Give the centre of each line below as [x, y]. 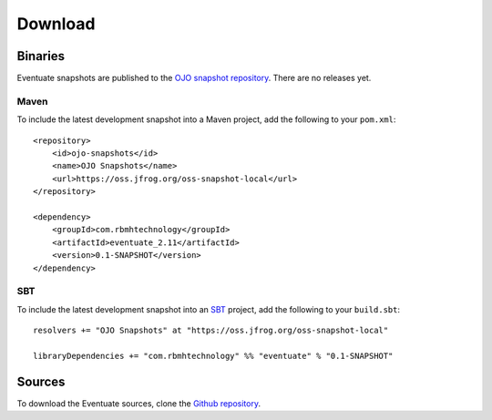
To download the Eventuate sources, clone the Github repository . [139, 403]
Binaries [41, 56]
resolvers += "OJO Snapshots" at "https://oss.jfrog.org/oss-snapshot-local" [211, 331]
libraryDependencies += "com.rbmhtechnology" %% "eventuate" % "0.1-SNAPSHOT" [213, 356]
